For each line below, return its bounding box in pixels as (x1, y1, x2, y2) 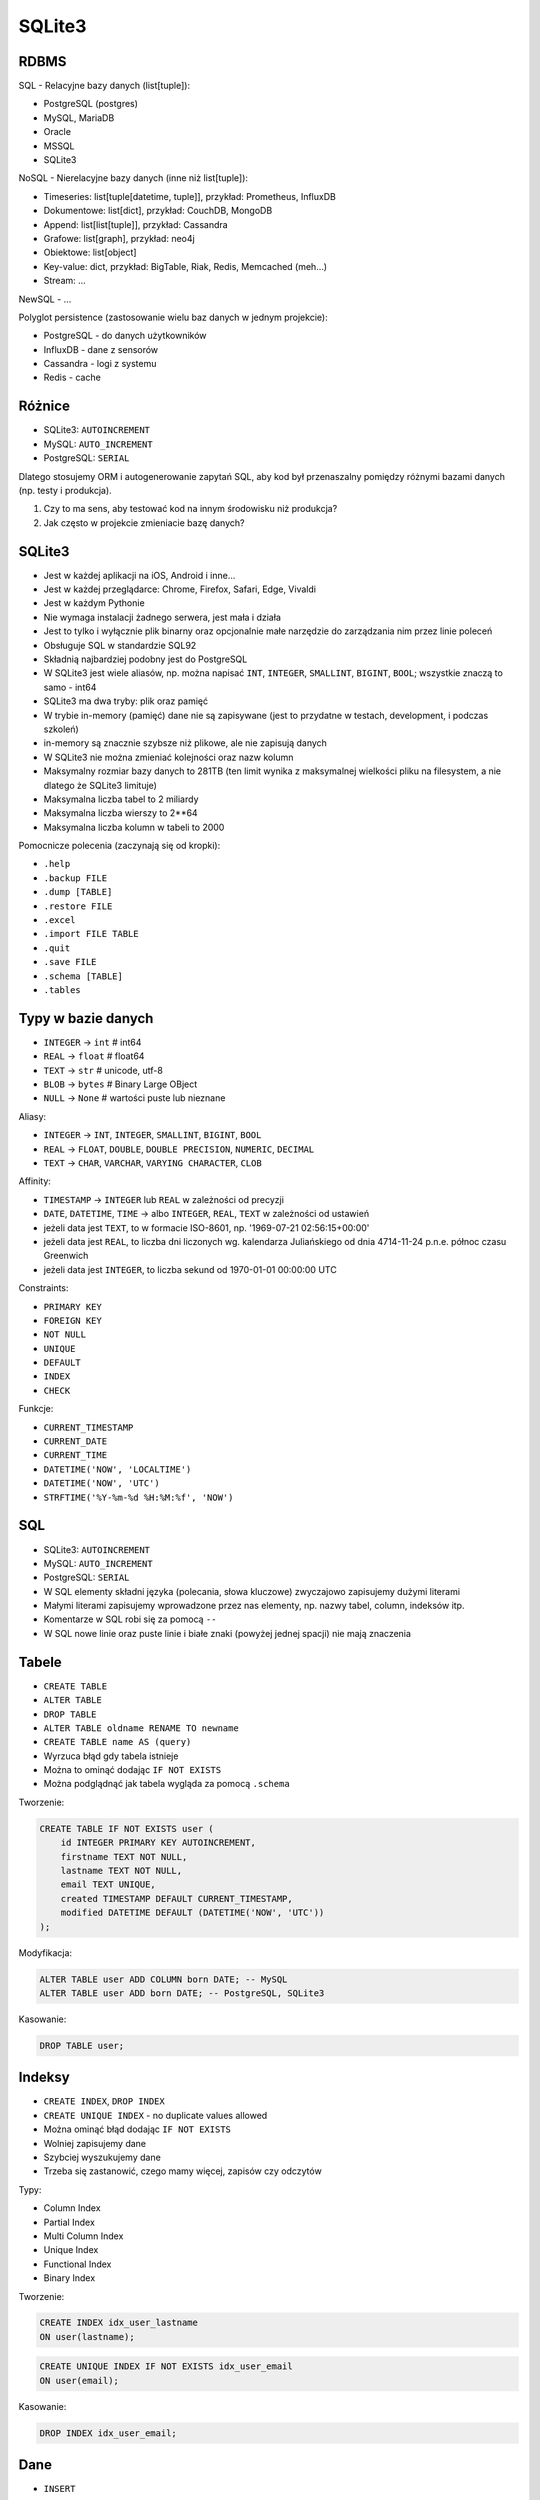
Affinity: (18, 1175, 52, 1187)
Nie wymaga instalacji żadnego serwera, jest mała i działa (43, 611, 282, 623)
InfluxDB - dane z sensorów (43, 343, 159, 355)
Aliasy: (18, 1110, 47, 1122)
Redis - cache (43, 371, 102, 384)
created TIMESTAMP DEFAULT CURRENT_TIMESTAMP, (60, 1893, 294, 1904)
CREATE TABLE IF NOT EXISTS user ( (39, 1823, 214, 1834)
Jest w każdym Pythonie (43, 597, 145, 609)
